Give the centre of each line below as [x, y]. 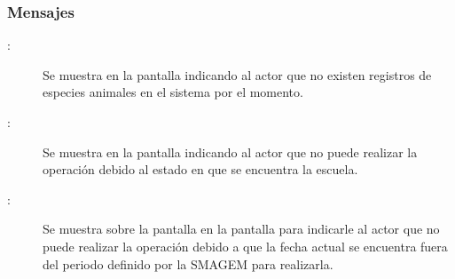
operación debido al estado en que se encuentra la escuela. [200, 169]
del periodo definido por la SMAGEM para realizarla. [188, 263]
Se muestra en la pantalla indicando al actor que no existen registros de [237, 74]
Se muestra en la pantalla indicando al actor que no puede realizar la [230, 151]
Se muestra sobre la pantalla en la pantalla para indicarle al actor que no [241, 229]
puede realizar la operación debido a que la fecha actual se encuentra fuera [245, 246]
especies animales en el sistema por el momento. [173, 92]
